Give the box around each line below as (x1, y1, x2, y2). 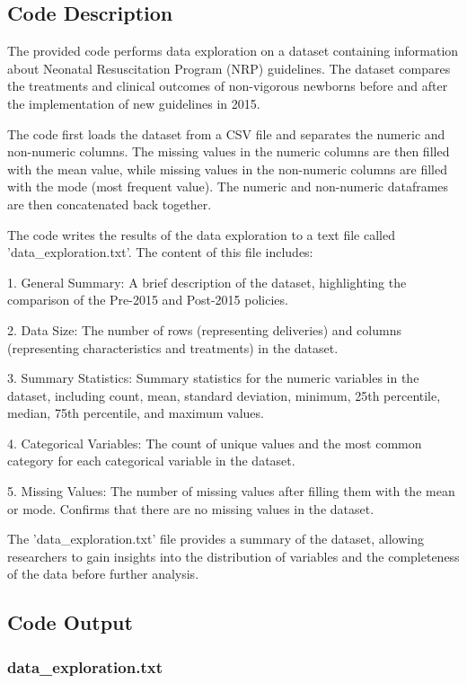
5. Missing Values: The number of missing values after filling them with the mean (7, 482, 455, 501)
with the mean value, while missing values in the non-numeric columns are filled (7, 159, 447, 178)
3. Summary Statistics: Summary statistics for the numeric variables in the (7, 368, 419, 387)
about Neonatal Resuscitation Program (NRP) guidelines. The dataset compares (7, 58, 451, 77)
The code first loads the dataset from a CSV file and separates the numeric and (7, 124, 445, 143)
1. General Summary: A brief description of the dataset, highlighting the (7, 272, 407, 291)
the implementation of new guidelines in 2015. (7, 93, 260, 112)
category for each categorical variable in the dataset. (7, 451, 295, 470)
